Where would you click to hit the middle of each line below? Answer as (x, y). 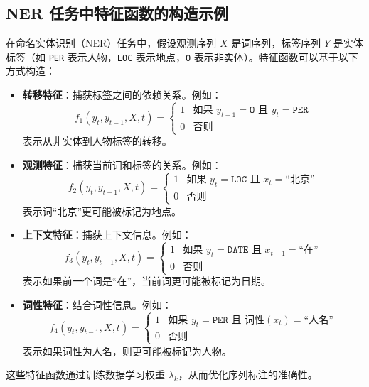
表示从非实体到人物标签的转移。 (97, 141)
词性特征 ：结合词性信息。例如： (97, 304)
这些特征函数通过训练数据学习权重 (85, 375)
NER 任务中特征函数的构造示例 (117, 13)
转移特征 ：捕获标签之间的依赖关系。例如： (122, 95)
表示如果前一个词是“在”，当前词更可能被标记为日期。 (147, 281)
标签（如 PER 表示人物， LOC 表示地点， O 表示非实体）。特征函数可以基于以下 (182, 56)
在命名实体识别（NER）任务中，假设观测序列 (111, 43)
